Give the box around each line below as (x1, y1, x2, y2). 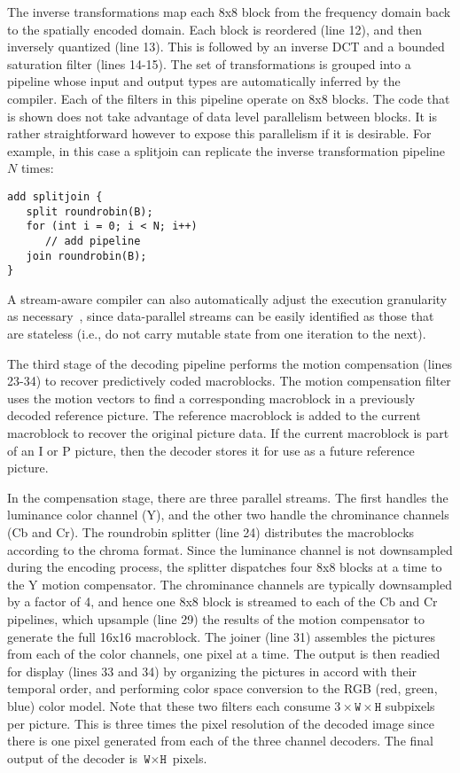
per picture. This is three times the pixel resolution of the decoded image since (7, 714, 434, 732)
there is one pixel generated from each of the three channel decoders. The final (7, 731, 433, 750)
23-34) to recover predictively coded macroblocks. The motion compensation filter (7, 371, 451, 390)
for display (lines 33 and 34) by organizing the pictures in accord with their (7, 661, 417, 680)
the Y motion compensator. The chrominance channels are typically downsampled (7, 574, 452, 593)
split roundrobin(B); (26, 205, 153, 218)
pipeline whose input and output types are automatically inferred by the (7, 72, 401, 90)
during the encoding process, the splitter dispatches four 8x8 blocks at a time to (7, 558, 442, 576)
